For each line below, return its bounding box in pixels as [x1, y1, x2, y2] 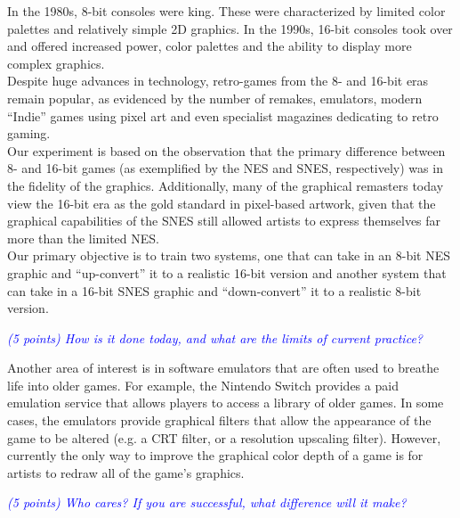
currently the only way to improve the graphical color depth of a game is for [7, 446, 424, 465]
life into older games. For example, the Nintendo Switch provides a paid [7, 375, 399, 394]
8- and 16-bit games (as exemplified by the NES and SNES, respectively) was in [7, 159, 443, 177]
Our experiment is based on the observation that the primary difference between [7, 141, 446, 160]
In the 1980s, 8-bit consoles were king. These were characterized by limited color [7, 2, 446, 20]
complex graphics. [7, 53, 105, 72]
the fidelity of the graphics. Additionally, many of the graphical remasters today [7, 176, 444, 194]
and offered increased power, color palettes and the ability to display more [7, 37, 412, 55]
